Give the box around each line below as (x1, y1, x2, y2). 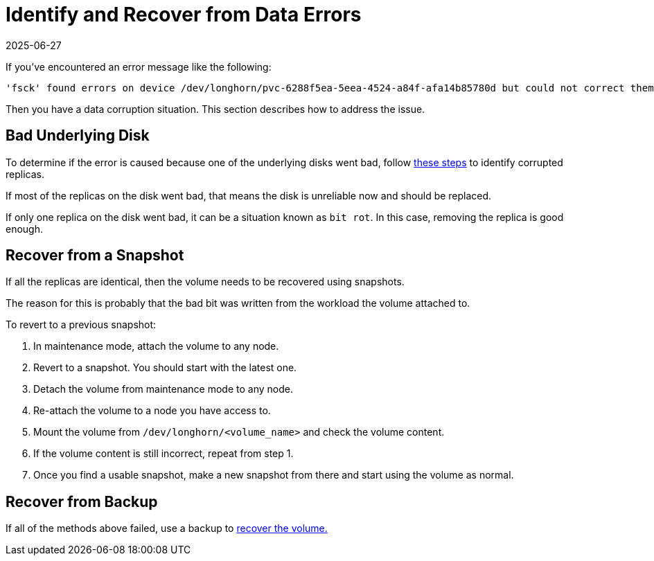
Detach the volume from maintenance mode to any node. (33, 383, 293, 395)
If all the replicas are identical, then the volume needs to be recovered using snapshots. (6, 276, 405, 288)
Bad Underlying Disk (6, 127, 150, 145)
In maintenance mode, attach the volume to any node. (33, 340, 279, 353)
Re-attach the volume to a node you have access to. (33, 404, 271, 417)
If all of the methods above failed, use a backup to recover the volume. (6, 522, 328, 535)
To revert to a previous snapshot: (6, 319, 157, 331)
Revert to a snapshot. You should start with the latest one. (33, 362, 297, 374)
